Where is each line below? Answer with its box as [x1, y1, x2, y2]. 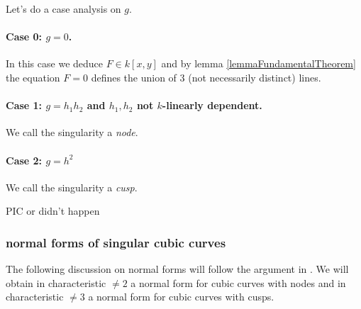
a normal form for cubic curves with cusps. [88, 289, 274, 304]
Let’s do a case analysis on [6, 1, 121, 16]
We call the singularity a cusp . [6, 179, 138, 194]
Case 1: [6, 98, 43, 113]
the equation [6, 69, 60, 84]
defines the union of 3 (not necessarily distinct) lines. [91, 69, 321, 84]
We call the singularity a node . [6, 125, 138, 140]
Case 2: [6, 152, 43, 167]
